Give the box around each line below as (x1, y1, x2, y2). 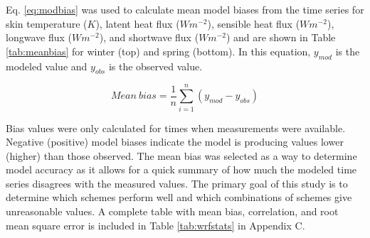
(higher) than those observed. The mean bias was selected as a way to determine (6, 148, 357, 163)
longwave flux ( (6, 30, 72, 45)
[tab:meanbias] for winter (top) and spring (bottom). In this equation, (6, 43, 311, 58)
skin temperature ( (6, 16, 88, 31)
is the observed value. (108, 58, 203, 73)
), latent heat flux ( (95, 16, 180, 31)
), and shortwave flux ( (99, 30, 199, 45)
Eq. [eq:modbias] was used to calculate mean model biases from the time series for (6, 2, 364, 16)
